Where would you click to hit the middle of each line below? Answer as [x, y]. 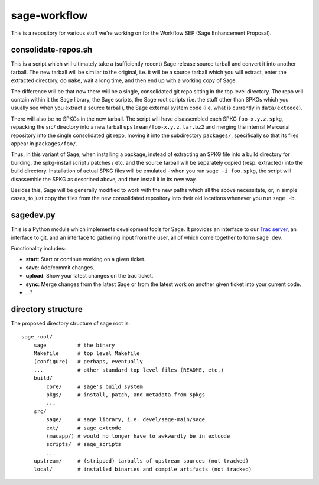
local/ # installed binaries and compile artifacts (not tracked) [143, 469]
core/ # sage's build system [95, 386]
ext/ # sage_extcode [84, 428]
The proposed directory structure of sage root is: [70, 323]
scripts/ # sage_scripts [84, 444]
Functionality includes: [38, 248]
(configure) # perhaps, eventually [88, 362]
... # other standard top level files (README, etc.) [128, 370]
